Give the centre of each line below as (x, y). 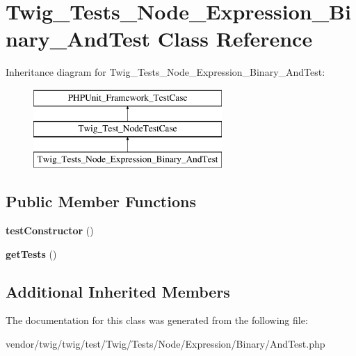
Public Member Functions (101, 201)
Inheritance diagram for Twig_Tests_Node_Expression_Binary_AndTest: (165, 72)
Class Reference (235, 39)
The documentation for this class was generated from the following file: (157, 320)
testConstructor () (50, 230)
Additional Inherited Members (118, 291)
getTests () (31, 253)
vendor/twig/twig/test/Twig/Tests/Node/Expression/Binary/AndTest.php (165, 344)
